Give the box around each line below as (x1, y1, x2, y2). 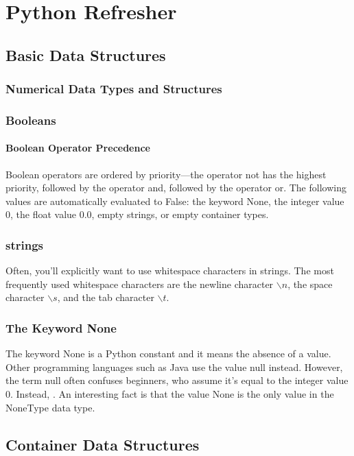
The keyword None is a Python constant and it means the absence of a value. (5, 346, 331, 361)
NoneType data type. (5, 400, 95, 414)
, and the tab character (57, 290, 154, 304)
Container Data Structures (5, 433, 200, 455)
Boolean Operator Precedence (5, 141, 150, 155)
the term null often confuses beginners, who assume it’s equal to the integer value (5, 373, 349, 387)
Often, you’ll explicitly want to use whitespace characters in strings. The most (5, 263, 334, 278)
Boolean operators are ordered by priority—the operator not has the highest (5, 167, 327, 181)
